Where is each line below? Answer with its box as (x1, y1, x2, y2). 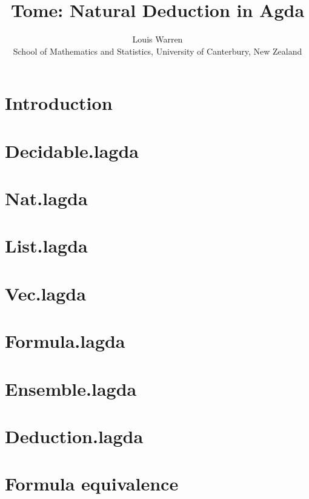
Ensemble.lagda (5, 376, 137, 401)
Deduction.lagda (5, 423, 144, 448)
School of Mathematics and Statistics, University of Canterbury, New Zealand (13, 44, 302, 57)
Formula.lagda (5, 328, 125, 353)
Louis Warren (132, 33, 183, 46)
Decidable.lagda (5, 138, 139, 163)
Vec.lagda (5, 280, 86, 305)
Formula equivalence (5, 471, 179, 496)
